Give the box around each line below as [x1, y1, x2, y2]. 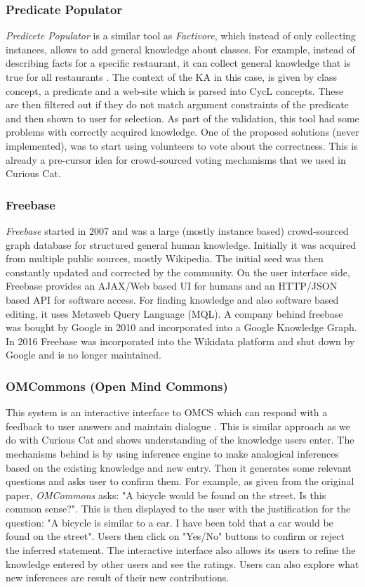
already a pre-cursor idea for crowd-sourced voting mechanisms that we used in [6, 152, 346, 167]
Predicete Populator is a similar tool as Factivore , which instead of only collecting [6, 28, 356, 43]
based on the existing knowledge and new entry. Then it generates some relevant [6, 460, 352, 475]
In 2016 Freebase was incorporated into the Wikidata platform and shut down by [6, 333, 355, 348]
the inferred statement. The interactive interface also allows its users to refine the [6, 543, 356, 557]
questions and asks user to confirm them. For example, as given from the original [6, 474, 354, 489]
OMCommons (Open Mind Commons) [6, 377, 228, 394]
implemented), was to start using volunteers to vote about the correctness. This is [6, 138, 358, 153]
